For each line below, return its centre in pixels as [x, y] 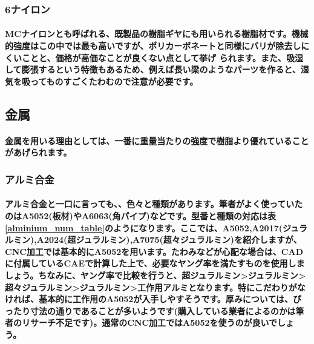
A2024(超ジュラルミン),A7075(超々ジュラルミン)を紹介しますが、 [169, 240]
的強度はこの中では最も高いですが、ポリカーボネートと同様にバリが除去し [153, 46]
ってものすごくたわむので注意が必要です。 [114, 81]
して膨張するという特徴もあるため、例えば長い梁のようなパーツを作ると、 [153, 69]
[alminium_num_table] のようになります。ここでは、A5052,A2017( [144, 227]
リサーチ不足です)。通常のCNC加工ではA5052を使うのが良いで [149, 322]
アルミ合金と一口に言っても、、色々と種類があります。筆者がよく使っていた [154, 204]
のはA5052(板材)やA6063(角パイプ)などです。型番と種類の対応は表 [141, 216]
